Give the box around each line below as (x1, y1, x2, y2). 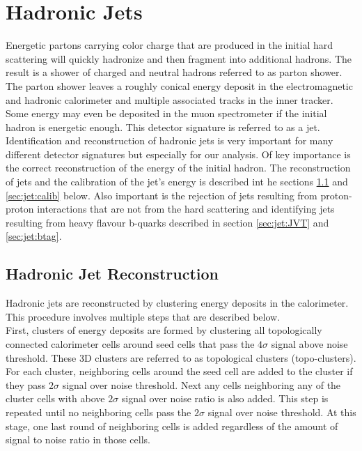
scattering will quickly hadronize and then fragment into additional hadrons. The (6, 51, 352, 66)
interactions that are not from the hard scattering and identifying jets (37, 201, 335, 216)
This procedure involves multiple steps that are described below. (6, 309, 281, 323)
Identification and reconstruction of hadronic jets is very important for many (6, 133, 333, 148)
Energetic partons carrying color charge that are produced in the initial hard (6, 38, 333, 52)
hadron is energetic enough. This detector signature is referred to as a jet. (6, 119, 320, 134)
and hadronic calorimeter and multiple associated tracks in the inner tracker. (6, 92, 333, 107)
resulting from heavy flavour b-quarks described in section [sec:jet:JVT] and (6, 215, 329, 229)
